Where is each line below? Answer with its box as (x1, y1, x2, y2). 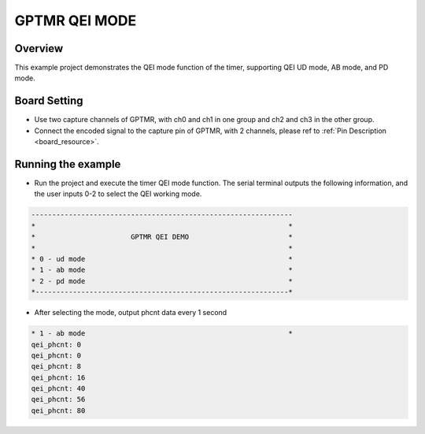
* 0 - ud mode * (31, 254, 293, 263)
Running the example (14, 158, 121, 171)
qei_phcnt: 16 (31, 373, 86, 382)
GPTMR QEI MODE (14, 12, 137, 29)
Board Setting (14, 95, 83, 108)
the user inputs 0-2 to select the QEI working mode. (34, 189, 202, 198)
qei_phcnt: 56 (31, 395, 86, 404)
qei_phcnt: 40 (31, 384, 86, 393)
